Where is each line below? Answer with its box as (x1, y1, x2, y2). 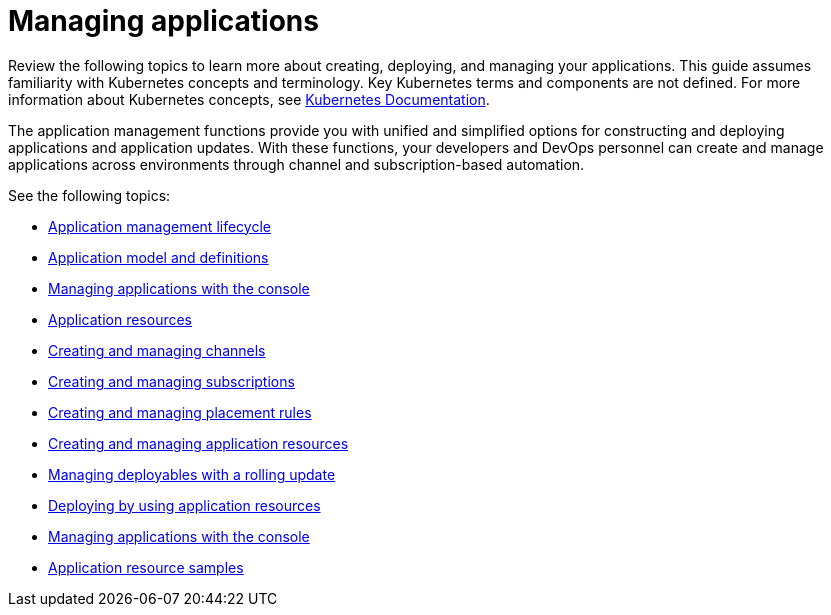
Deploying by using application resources (48, 496, 321, 514)
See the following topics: (8, 186, 171, 204)
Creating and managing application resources (48, 434, 349, 452)
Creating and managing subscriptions (48, 372, 295, 390)
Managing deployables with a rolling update (48, 465, 336, 483)
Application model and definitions (48, 248, 269, 266)
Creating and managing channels (48, 341, 266, 359)
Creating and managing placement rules (48, 403, 312, 421)
